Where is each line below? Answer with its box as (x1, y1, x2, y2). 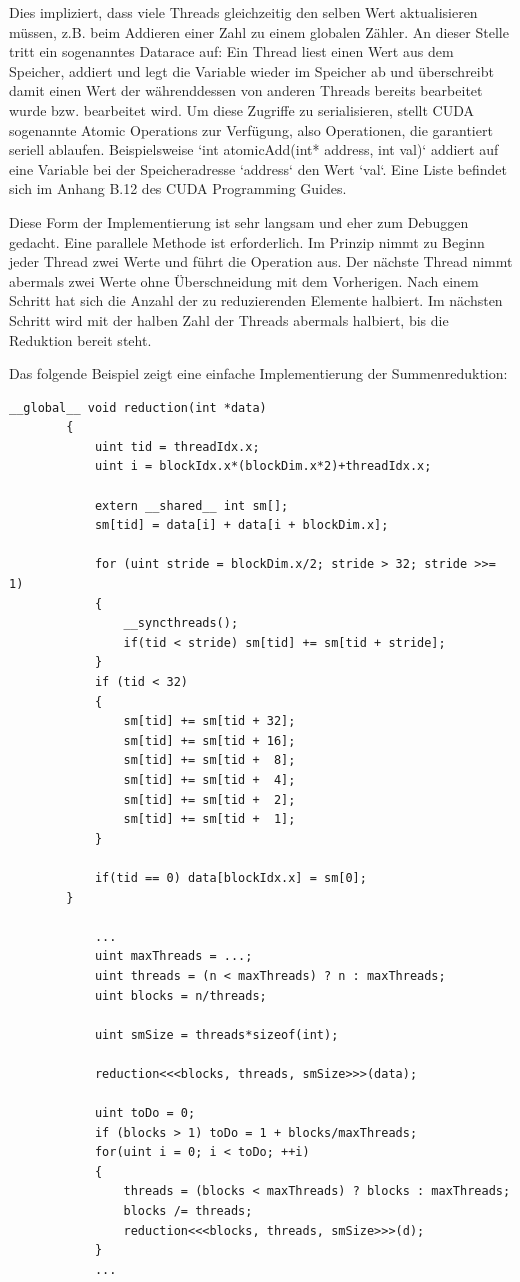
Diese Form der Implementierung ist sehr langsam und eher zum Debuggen (9, 211, 469, 232)
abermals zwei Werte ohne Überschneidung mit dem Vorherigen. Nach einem (9, 270, 479, 291)
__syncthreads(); (123, 616, 239, 631)
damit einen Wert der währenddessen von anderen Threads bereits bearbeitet (9, 80, 483, 101)
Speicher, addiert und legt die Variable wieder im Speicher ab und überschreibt (9, 60, 494, 81)
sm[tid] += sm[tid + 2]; (123, 792, 296, 807)
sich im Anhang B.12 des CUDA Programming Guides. (9, 178, 347, 199)
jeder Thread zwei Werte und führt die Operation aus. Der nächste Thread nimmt (9, 251, 513, 272)
